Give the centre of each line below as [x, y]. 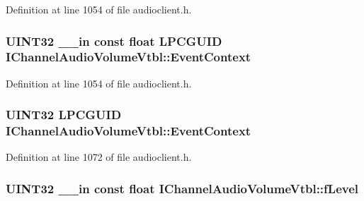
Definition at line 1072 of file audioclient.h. [99, 157]
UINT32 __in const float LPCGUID [114, 41]
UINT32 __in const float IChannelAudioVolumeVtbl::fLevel [182, 188]
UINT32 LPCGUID [64, 115]
